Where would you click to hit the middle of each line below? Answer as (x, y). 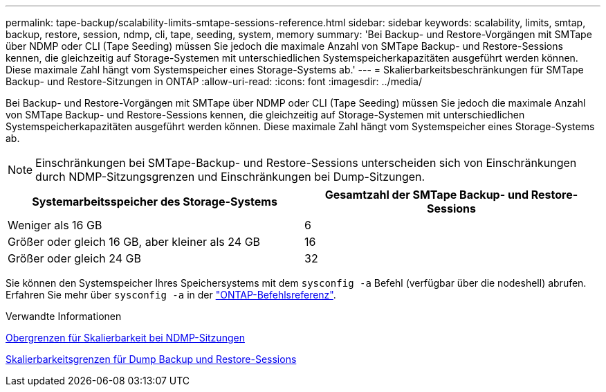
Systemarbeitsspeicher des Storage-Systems (155, 202)
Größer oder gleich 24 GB (74, 258)
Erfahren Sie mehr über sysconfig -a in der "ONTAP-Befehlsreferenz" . (171, 295)
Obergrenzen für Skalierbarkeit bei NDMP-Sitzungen (125, 338)
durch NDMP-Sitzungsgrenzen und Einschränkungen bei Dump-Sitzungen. (230, 177)
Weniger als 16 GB (55, 225)
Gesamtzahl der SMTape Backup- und (426, 195)
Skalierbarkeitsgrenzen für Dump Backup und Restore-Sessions (151, 359)
